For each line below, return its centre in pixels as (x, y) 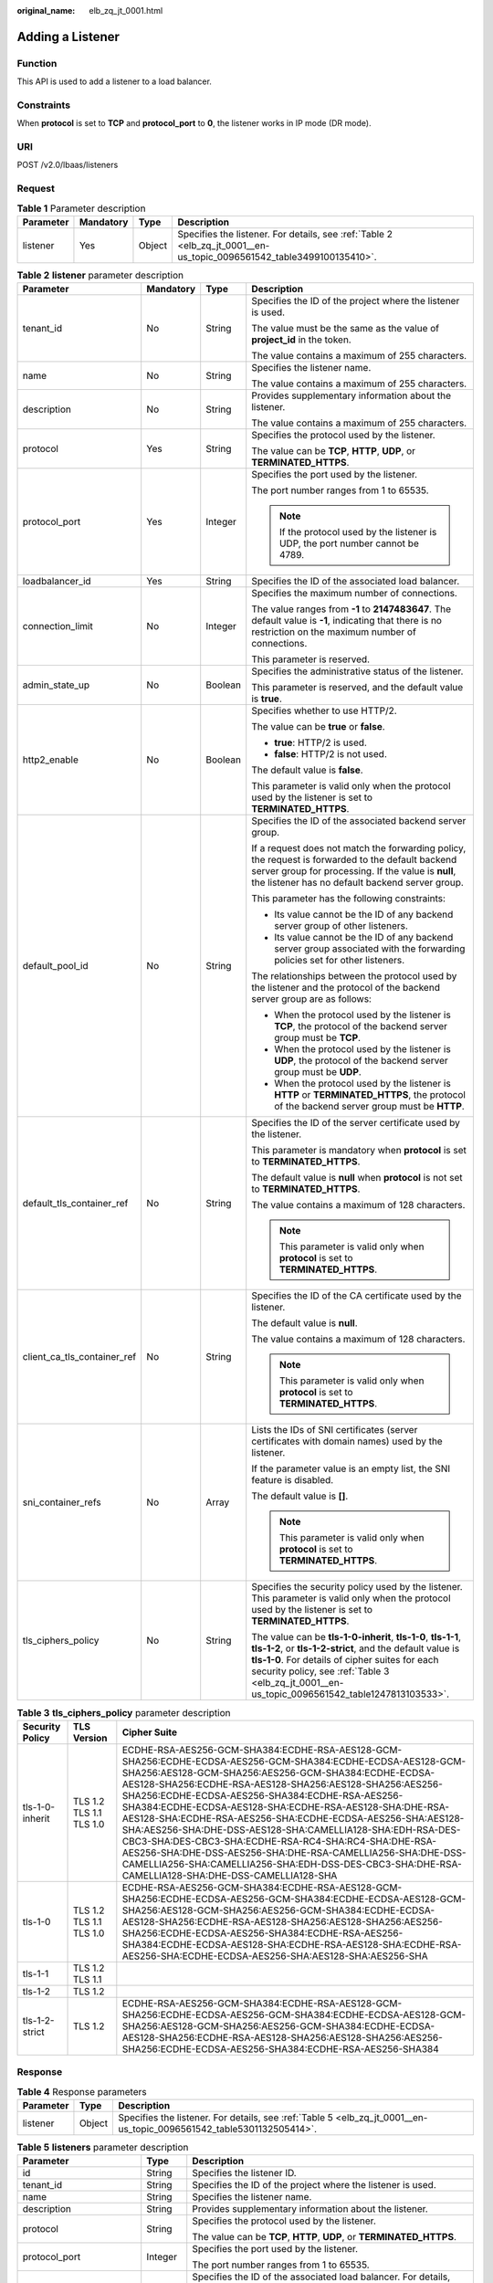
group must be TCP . (317, 1038)
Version (90, 1738)
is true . (267, 699)
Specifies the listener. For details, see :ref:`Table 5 (226, 2117)
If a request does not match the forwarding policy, (359, 848)
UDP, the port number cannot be (349, 543)
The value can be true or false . (318, 727)
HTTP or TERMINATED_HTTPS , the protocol (370, 1095)
